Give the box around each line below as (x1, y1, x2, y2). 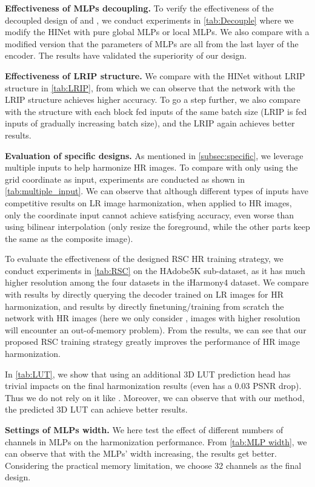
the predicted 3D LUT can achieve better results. (5, 403, 188, 416)
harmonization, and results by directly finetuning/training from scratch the (5, 299, 284, 312)
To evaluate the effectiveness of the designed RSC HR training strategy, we (5, 252, 283, 265)
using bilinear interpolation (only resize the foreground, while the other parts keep (5, 220, 310, 233)
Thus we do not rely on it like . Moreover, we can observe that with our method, (5, 391, 305, 404)
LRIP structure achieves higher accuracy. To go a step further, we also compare (5, 93, 300, 106)
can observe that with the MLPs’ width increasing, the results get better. (5, 447, 277, 460)
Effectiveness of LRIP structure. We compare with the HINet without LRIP (5, 69, 305, 82)
